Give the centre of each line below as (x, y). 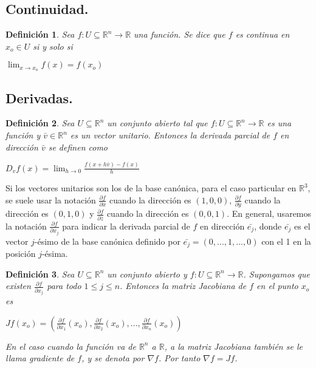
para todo (64, 286)
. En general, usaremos (269, 213)
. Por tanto (179, 358)
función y (23, 135)
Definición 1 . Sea (40, 34)
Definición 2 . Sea (40, 123)
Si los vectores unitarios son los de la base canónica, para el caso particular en (151, 188)
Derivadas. (39, 97)
